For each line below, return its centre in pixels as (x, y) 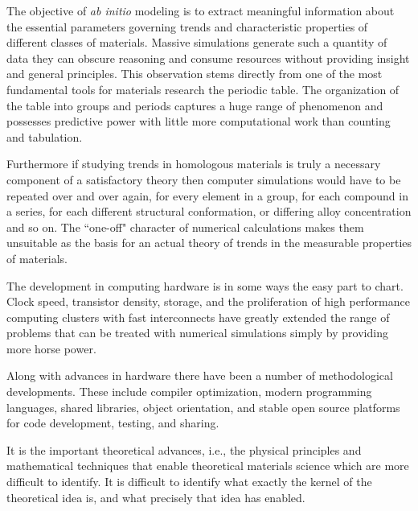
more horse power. (51, 348)
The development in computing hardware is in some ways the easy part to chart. (205, 285)
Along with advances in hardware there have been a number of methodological (200, 375)
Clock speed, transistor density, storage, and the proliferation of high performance (208, 301)
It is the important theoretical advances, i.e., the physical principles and (184, 449)
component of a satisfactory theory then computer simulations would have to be (204, 179)
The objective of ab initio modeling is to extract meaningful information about (201, 10)
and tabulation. (45, 136)
